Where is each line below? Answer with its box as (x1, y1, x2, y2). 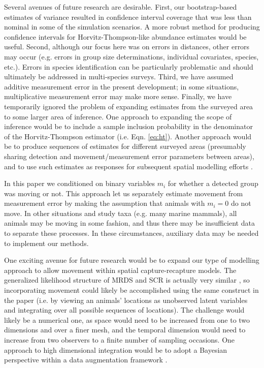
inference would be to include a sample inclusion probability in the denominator (4, 121, 253, 132)
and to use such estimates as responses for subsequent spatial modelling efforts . (4, 161, 253, 171)
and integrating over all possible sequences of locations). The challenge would (4, 304, 245, 315)
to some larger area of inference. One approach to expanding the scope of (4, 111, 232, 121)
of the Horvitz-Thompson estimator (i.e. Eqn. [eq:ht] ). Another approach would (4, 131, 252, 141)
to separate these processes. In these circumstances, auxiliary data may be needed (4, 228, 259, 238)
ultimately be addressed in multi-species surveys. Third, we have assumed (4, 71, 234, 82)
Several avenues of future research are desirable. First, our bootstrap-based (4, 2, 237, 12)
